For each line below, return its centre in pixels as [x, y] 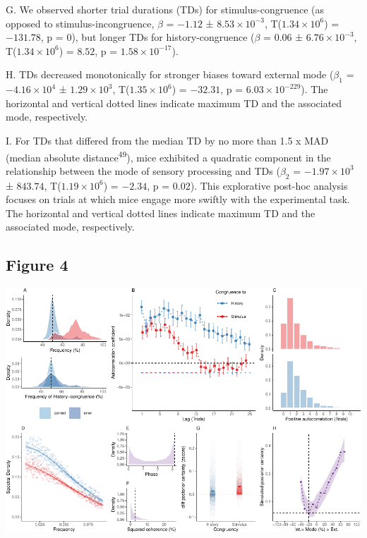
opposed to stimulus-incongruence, [80, 23]
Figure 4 [37, 265]
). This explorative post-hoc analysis [269, 185]
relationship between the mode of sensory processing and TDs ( [143, 170]
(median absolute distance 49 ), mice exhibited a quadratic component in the [168, 156]
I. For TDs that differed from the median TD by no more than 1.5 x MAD [167, 140]
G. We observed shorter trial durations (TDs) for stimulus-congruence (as [165, 9]
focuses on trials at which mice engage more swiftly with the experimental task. [178, 199]
